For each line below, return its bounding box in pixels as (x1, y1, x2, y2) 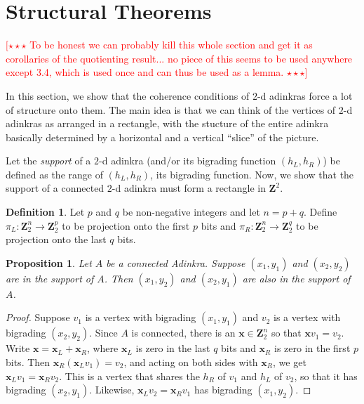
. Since (89, 325, 118, 340)
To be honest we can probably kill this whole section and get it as (29, 37, 313, 52)
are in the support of (6, 271, 94, 285)
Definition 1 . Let (6, 204, 85, 219)
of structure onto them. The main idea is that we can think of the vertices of (6, 102, 336, 117)
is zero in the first (274, 341, 351, 356)
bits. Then (6, 355, 50, 370)
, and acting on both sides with (123, 355, 258, 370)
